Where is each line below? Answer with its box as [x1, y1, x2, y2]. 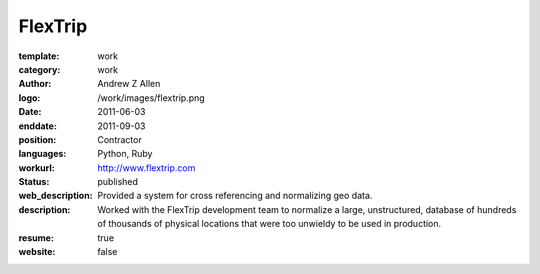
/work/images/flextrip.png [97, 91, 205, 104]
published [97, 176, 139, 188]
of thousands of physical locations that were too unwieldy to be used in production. [97, 218, 442, 230]
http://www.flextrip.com [97, 161, 196, 174]
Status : [18, 176, 50, 188]
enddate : [18, 120, 57, 132]
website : [18, 246, 56, 258]
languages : [18, 148, 67, 160]
